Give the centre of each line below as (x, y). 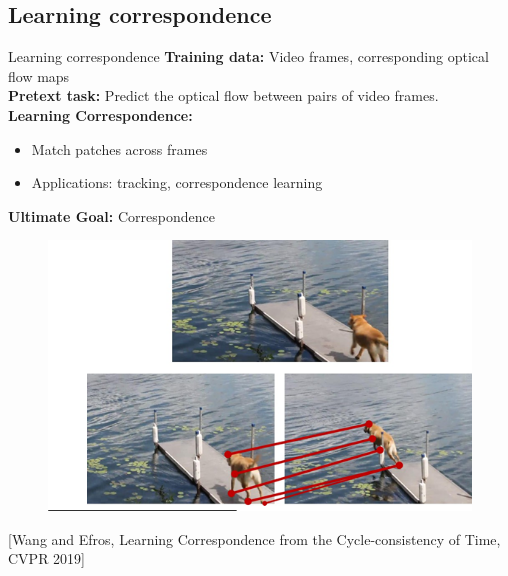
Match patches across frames (119, 148)
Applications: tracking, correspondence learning (177, 182)
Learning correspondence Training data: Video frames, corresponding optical (248, 56)
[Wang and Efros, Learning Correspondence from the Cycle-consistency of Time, (254, 538)
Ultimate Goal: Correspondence (111, 215)
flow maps (39, 75)
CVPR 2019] (46, 558)
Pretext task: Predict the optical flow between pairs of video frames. (223, 95)
